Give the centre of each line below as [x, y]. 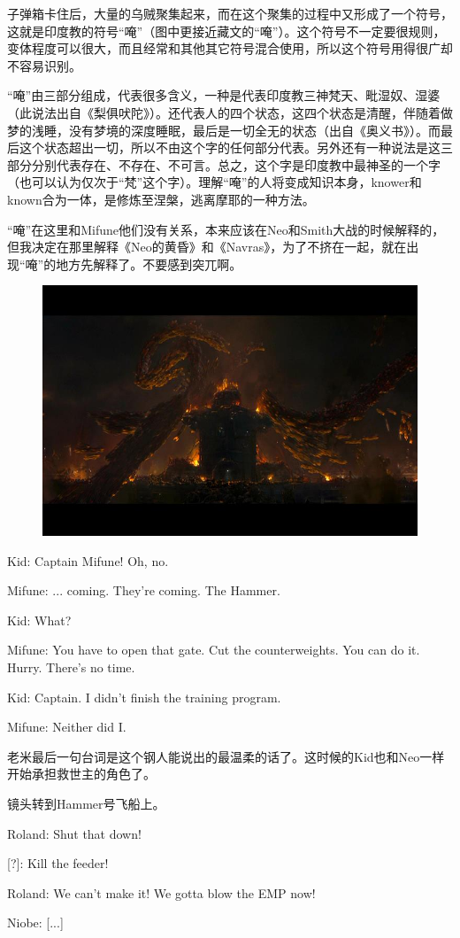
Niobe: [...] [35, 922]
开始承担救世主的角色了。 [81, 774]
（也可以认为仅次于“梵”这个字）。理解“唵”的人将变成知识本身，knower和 [215, 182]
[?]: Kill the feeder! [58, 863]
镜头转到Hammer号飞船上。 [86, 803]
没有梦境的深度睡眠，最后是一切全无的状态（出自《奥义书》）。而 [254, 130]
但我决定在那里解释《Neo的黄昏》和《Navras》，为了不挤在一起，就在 [207, 247]
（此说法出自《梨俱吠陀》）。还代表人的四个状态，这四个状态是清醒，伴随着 [224, 112]
